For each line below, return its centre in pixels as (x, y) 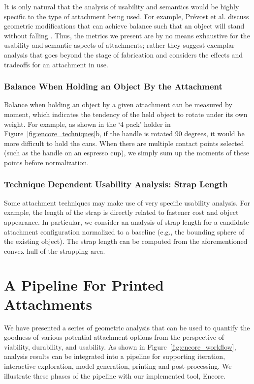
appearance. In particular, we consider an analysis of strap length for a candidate (127, 222)
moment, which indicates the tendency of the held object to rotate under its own (126, 114)
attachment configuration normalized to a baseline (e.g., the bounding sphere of (124, 231)
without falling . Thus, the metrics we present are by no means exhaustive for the (127, 35)
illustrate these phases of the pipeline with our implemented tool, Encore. (115, 375)
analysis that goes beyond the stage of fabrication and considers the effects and (124, 54)
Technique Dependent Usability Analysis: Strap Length (116, 184)
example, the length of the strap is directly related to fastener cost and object (121, 212)
